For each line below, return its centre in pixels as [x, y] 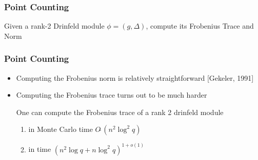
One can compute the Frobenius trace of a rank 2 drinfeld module [120, 112]
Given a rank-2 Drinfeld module [54, 26]
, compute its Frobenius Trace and [200, 26]
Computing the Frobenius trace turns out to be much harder [112, 95]
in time [40, 149]
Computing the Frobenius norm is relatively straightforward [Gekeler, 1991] [135, 77]
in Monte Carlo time [61, 129]
